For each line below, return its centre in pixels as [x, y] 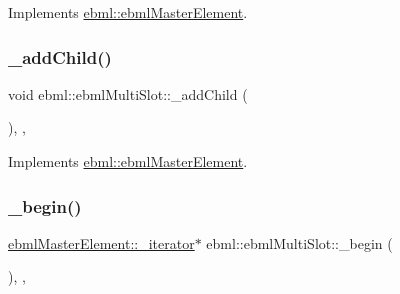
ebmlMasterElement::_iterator [101, 242]
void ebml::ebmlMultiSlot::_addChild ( [128, 93]
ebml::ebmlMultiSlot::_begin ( [299, 242]
